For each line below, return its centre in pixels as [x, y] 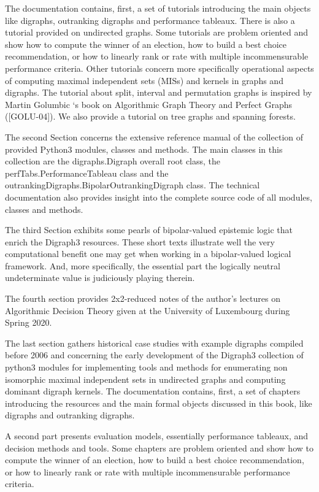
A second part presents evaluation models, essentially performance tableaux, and [157, 436]
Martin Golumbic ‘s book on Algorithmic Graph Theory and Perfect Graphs [148, 104]
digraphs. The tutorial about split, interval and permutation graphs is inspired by [159, 92]
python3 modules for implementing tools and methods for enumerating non [146, 367]
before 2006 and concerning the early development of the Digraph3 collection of [154, 355]
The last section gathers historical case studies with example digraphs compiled [154, 343]
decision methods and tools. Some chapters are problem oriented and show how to [159, 448]
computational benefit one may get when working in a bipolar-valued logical [148, 254]
